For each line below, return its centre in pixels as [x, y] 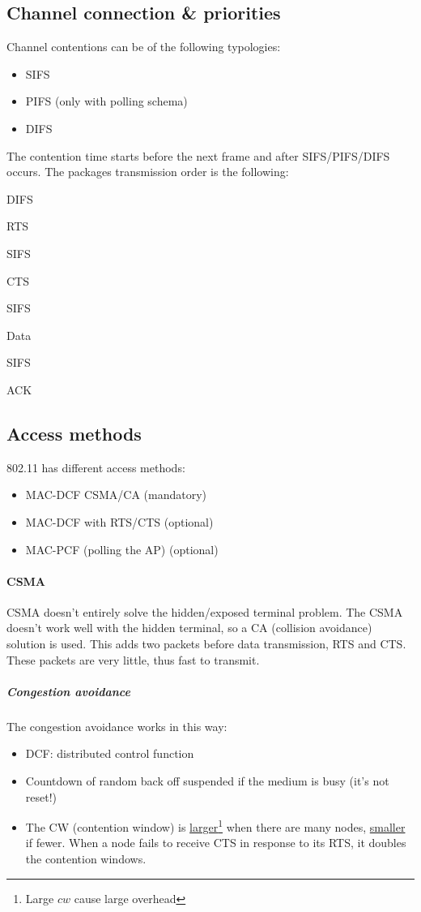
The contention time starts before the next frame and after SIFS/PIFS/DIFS [198, 155]
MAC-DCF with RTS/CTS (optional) [119, 521]
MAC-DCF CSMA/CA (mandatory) [116, 495]
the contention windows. [86, 859]
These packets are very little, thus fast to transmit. [133, 659]
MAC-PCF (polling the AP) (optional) [122, 549]
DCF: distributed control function [110, 753]
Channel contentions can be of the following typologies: [144, 47]
